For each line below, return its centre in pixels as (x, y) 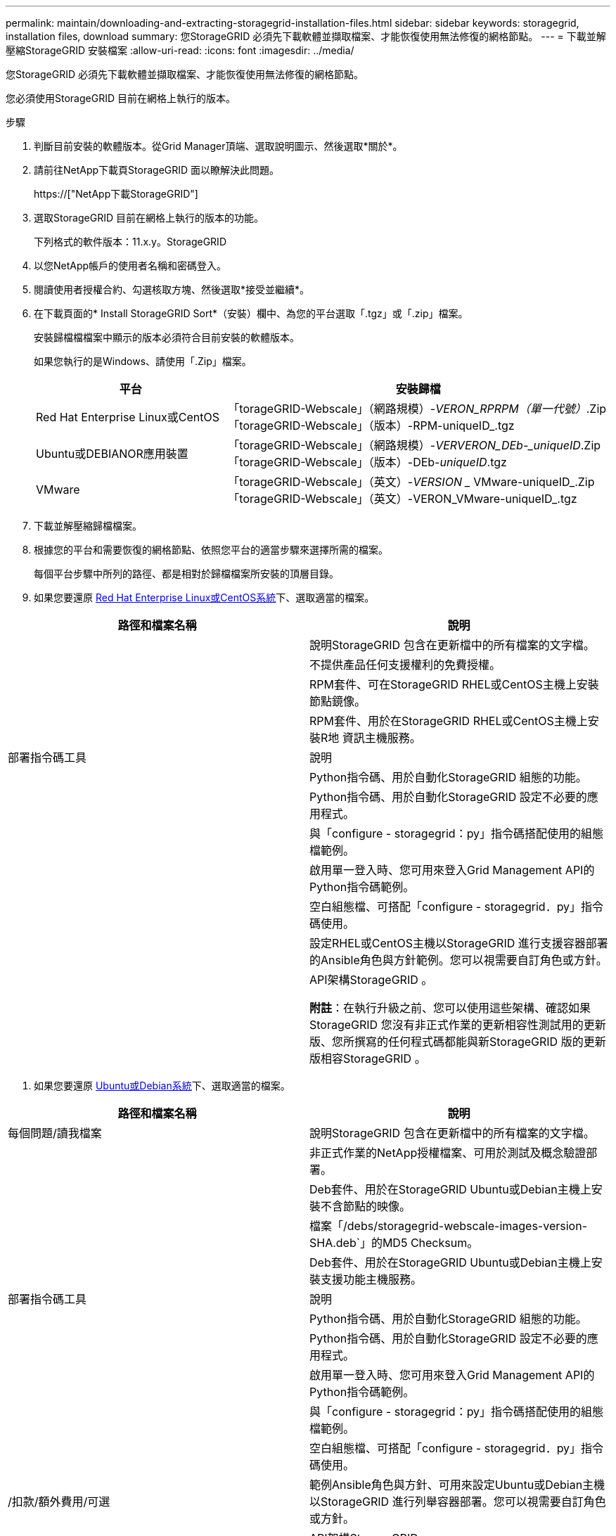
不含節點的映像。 (366, 1206)
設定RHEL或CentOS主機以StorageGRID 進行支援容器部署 (459, 943)
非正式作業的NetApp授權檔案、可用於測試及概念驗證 (448, 1153)
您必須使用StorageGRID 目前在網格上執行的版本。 (121, 98)
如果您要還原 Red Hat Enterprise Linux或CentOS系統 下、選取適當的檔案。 (204, 597)
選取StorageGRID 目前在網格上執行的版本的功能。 (149, 218)
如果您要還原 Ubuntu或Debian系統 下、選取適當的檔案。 (162, 1086)
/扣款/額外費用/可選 (59, 1502)
